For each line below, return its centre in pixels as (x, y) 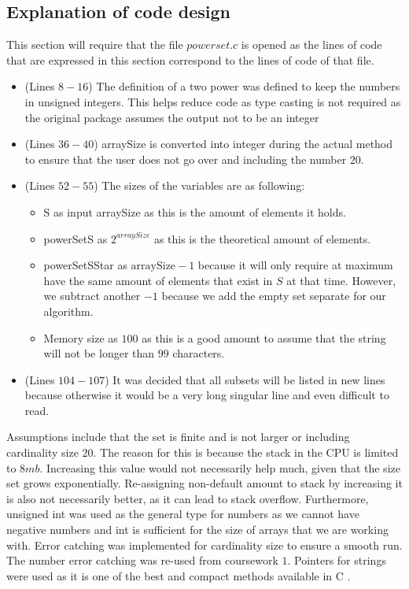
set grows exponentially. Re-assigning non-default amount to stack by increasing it (204, 483)
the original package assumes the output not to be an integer (172, 117)
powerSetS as (76, 238)
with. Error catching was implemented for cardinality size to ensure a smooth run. (204, 545)
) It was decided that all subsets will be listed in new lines (245, 379)
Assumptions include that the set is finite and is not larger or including (178, 437)
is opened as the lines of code (311, 44)
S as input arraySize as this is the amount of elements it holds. (195, 211)
